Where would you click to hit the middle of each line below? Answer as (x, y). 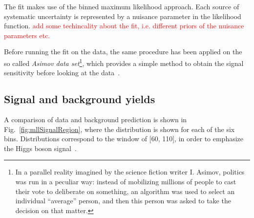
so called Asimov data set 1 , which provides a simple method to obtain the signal (124, 62)
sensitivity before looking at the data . (62, 73)
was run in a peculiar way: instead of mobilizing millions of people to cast (126, 181)
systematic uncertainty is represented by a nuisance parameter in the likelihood (123, 16)
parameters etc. (27, 35)
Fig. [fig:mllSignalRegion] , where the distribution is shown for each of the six (119, 129)
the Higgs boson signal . (40, 148)
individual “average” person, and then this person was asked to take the (123, 201)
